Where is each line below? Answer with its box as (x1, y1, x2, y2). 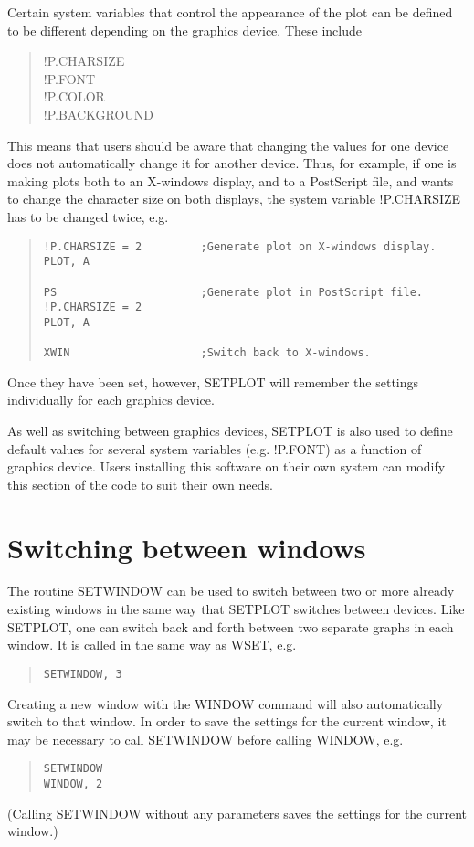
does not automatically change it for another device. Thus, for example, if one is (7, 154, 457, 173)
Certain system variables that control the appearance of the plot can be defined (7, 3, 453, 21)
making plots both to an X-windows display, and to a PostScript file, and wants (7, 171, 454, 190)
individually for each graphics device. (7, 390, 215, 409)
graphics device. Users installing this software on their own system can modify (7, 457, 446, 476)
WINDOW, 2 (43, 777, 103, 790)
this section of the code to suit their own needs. (7, 474, 273, 493)
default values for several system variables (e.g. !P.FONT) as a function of (7, 439, 422, 458)
